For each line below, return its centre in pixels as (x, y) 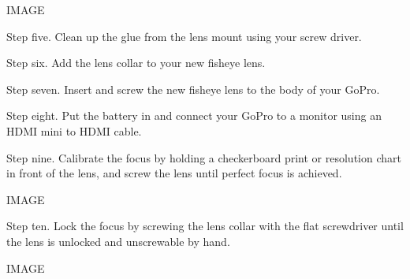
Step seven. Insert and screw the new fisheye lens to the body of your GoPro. (193, 89)
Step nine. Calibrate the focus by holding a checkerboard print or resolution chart (204, 157)
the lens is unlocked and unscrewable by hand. (118, 241)
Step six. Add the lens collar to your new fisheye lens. (136, 63)
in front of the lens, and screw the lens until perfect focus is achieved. (174, 173)
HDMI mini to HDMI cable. (74, 130)
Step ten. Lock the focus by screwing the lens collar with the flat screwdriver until (205, 226)
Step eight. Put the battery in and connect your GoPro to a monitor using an (194, 115)
